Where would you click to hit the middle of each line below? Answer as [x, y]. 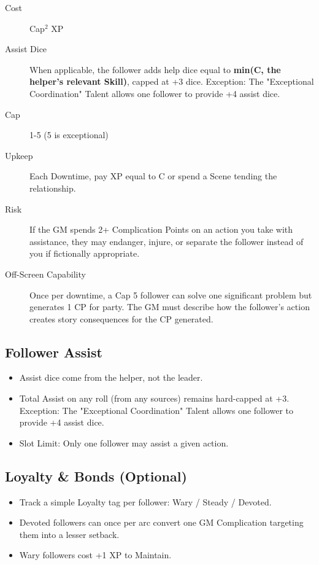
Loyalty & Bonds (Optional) [96, 476]
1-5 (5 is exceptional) [69, 135]
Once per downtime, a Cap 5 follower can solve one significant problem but [171, 294]
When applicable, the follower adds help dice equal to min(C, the [155, 69]
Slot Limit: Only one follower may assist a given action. [124, 442]
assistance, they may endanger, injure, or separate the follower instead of [167, 241]
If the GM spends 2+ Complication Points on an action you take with [161, 229]
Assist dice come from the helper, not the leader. [111, 377]
